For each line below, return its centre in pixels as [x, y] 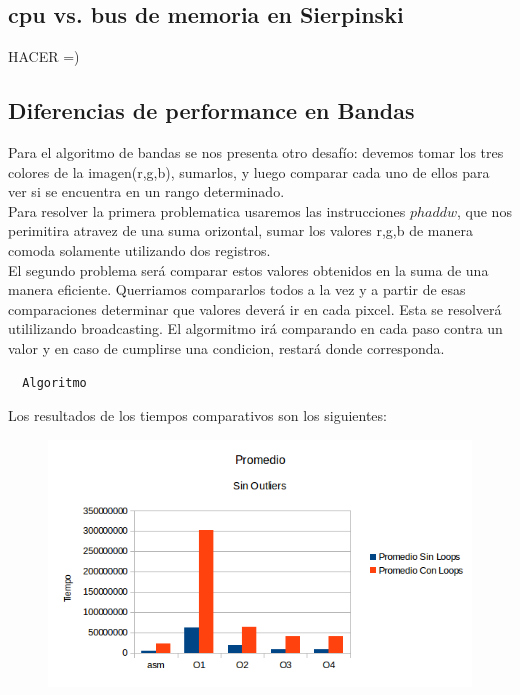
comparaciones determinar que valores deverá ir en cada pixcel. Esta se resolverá [255, 308]
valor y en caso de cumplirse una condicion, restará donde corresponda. [226, 347]
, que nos [484, 210]
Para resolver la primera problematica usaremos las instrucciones [207, 210]
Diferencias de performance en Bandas [211, 110]
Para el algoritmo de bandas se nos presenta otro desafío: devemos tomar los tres [256, 152]
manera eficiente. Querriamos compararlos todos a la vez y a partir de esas [237, 289]
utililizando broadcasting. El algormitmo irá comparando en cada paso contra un [255, 328]
